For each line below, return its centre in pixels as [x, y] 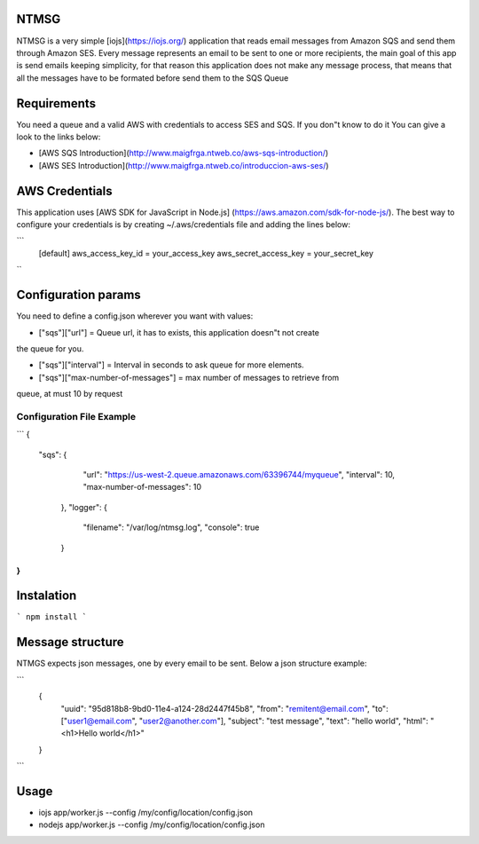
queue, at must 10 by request [70, 394]
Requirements [56, 103]
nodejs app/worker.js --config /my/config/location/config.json [152, 824]
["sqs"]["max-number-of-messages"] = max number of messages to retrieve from [189, 377]
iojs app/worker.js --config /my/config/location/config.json [145, 813]
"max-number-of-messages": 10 [142, 487]
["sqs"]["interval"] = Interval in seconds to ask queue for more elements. [172, 365]
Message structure [70, 642]
